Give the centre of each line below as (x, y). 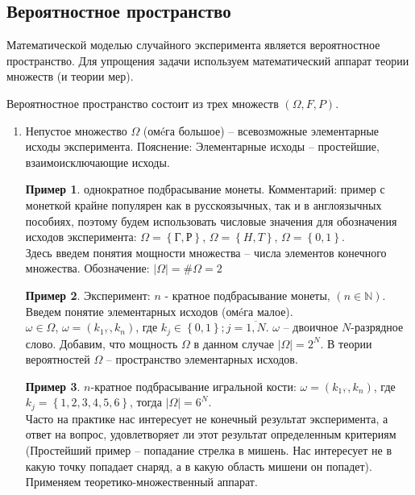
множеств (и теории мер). (70, 76)
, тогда (146, 402)
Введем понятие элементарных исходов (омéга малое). (159, 311)
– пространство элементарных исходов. (202, 359)
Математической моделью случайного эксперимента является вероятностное (193, 45)
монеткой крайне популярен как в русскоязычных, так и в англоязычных (203, 204)
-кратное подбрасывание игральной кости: (193, 386)
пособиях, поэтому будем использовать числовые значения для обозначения (211, 220)
